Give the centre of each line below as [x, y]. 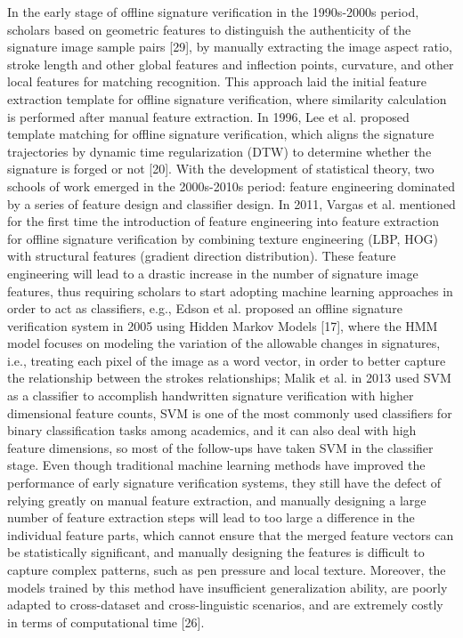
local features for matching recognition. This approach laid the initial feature [217, 81]
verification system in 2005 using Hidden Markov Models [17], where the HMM [223, 325]
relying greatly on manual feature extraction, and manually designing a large [217, 500]
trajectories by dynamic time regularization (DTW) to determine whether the [219, 151]
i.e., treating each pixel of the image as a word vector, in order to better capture [227, 360]
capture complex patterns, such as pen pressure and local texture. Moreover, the [227, 569]
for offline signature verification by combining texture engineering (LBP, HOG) [223, 238]
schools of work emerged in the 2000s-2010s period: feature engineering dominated [231, 186]
